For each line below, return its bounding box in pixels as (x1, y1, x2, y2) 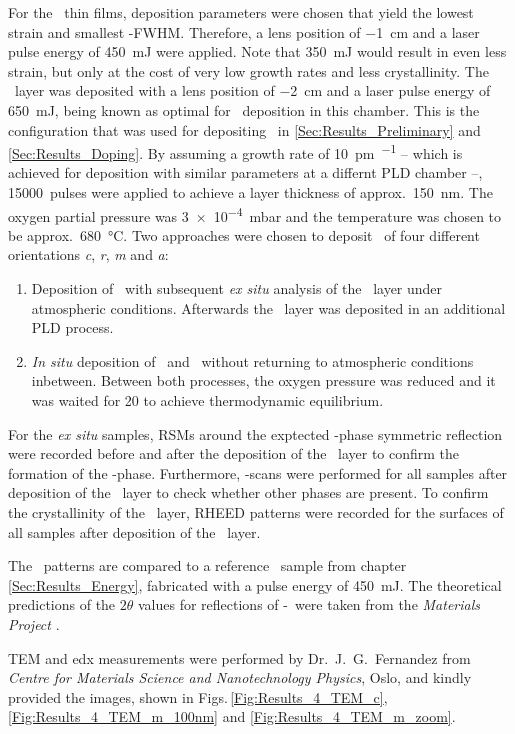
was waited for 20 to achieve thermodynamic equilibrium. (31, 390, 384, 410)
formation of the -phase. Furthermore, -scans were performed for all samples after (8, 462, 508, 483)
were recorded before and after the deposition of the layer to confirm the (8, 443, 460, 464)
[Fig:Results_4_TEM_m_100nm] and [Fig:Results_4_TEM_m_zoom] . (8, 706, 456, 727)
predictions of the (8, 594, 116, 615)
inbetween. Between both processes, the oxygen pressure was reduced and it (31, 370, 496, 391)
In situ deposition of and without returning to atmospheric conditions (31, 350, 474, 371)
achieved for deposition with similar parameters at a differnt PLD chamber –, (8, 162, 483, 183)
